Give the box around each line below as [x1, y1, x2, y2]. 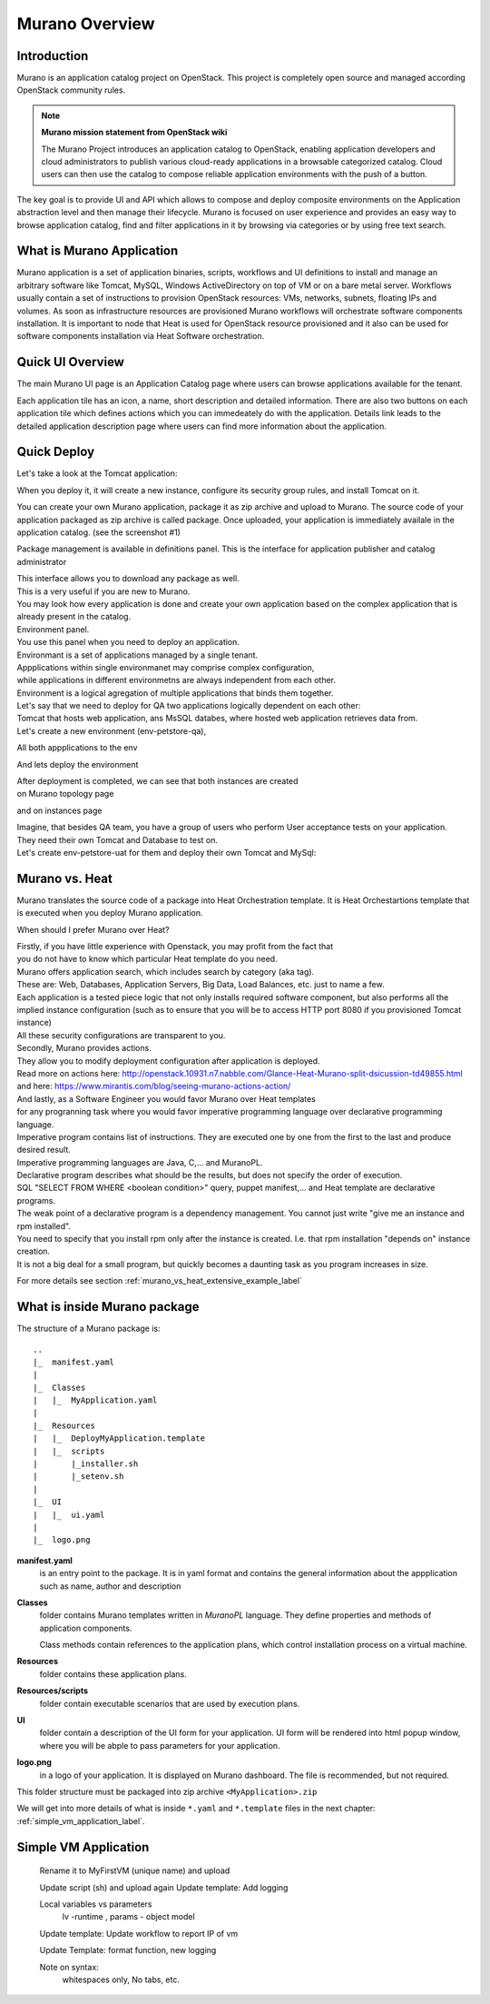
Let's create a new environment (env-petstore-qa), [16, 725, 207, 736]
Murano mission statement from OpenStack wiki [41, 127, 228, 138]
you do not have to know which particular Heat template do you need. [16, 954, 278, 965]
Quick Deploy [16, 444, 95, 460]
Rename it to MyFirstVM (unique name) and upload [39, 1865, 230, 1876]
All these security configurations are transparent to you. [16, 1029, 226, 1040]
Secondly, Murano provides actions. [16, 1043, 152, 1054]
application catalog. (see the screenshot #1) [16, 527, 181, 538]
